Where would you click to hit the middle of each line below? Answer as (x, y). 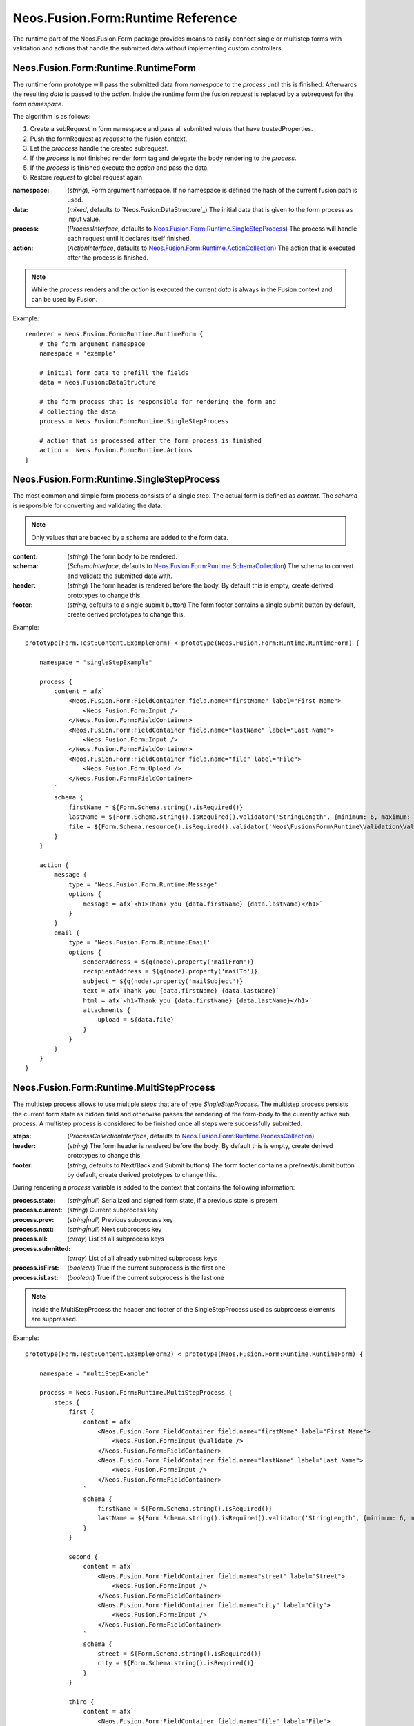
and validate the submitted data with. (120, 576)
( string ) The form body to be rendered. (122, 556)
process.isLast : (36, 1277)
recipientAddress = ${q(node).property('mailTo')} (170, 971)
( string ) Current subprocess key (113, 1210)
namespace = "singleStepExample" (96, 662)
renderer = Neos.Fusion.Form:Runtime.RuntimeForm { (114, 334)
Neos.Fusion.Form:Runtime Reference (125, 18)
